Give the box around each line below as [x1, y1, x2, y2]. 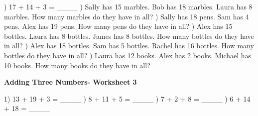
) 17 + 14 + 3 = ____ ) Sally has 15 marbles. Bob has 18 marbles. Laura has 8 [4, 1, 253, 11]
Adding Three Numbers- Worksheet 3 [4, 77, 137, 87]
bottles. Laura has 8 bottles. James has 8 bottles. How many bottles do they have [4, 30, 254, 41]
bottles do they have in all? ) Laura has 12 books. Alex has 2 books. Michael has [4, 50, 252, 60]
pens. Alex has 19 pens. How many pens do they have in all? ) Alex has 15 [4, 21, 233, 31]
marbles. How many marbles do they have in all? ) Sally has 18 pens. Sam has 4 [4, 11, 249, 21]
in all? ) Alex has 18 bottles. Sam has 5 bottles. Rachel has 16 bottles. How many [4, 40, 254, 51]
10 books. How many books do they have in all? [4, 60, 150, 70]
